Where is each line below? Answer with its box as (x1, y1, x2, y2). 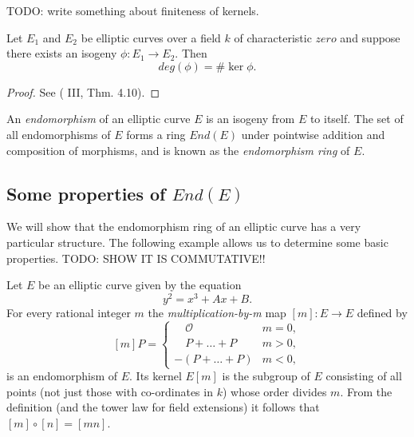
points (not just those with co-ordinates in (6, 383, 213, 399)
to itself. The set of (310, 110, 404, 127)
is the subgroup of (222, 367, 310, 383)
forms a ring (126, 125, 186, 142)
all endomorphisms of (6, 125, 111, 142)
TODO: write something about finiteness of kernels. (6, 2, 259, 18)
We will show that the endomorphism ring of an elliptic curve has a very (6, 218, 361, 235)
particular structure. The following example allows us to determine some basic (6, 233, 388, 250)
